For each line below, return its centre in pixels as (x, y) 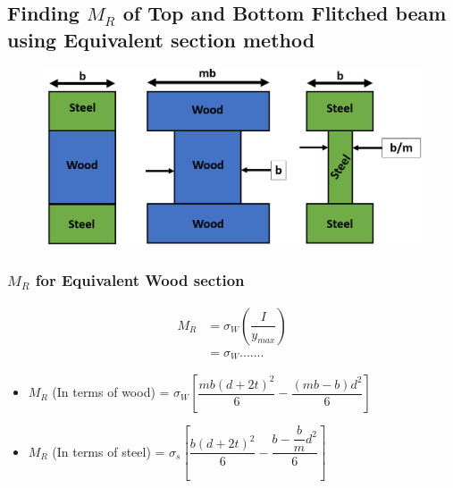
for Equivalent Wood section (140, 279)
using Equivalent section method (161, 39)
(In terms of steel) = (109, 451)
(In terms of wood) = (111, 392)
